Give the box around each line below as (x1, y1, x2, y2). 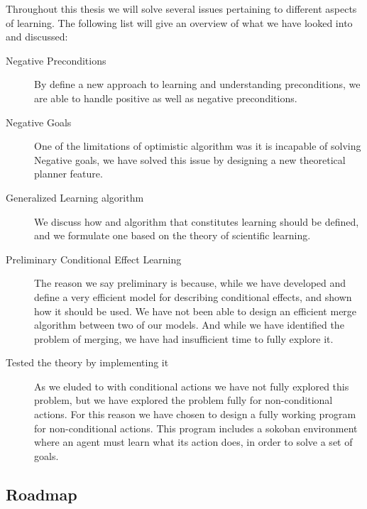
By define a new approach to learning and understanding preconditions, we (34, 77, 361, 92)
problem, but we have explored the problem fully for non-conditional (34, 393, 333, 407)
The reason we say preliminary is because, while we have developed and (34, 275, 346, 290)
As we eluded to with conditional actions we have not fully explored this (34, 378, 349, 393)
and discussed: (6, 29, 68, 44)
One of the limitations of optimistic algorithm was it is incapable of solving (34, 138, 361, 153)
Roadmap (6, 483, 77, 505)
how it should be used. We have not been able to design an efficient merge (34, 303, 357, 318)
